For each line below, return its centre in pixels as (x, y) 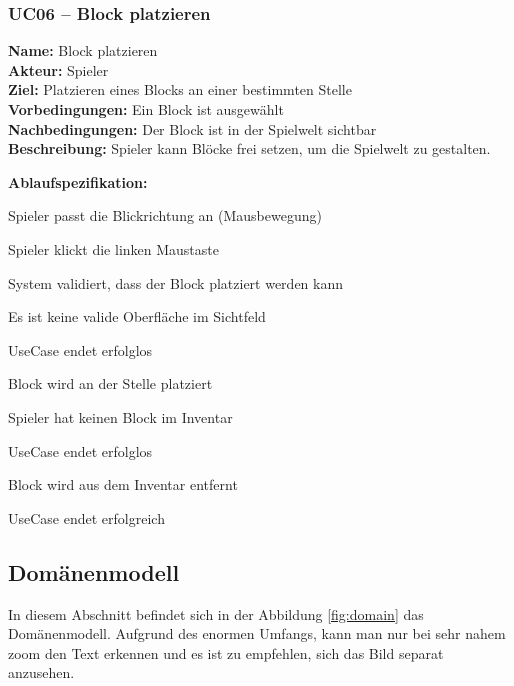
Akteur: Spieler (58, 69)
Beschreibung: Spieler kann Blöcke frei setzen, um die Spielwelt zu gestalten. (249, 148)
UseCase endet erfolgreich (86, 517)
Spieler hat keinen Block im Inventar (120, 416)
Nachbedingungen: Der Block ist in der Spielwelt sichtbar (192, 128)
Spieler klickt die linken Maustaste (113, 248)
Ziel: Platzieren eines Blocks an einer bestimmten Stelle (180, 89)
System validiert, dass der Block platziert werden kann (176, 282)
